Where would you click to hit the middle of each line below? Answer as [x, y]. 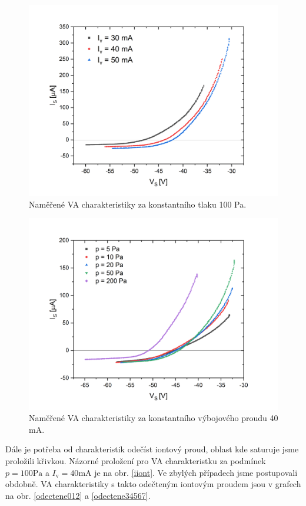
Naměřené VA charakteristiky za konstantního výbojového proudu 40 [154, 418]
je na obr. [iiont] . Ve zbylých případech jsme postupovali [196, 472]
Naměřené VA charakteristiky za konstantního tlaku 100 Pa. [138, 204]
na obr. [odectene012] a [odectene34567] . [78, 495]
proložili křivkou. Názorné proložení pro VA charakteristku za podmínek [136, 460]
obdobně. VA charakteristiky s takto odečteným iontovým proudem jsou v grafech [153, 484]
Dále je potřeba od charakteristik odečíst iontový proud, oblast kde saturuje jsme [152, 449]
